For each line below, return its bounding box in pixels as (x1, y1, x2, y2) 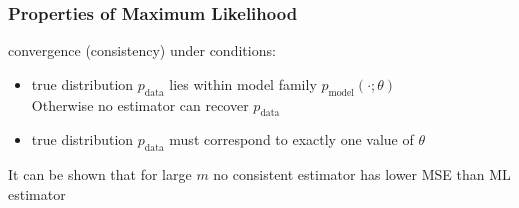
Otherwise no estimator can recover (31, 94, 249, 115)
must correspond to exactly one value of (169, 129, 414, 150)
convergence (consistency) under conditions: (8, 40, 276, 61)
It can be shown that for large (8, 164, 192, 185)
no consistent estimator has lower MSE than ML (213, 164, 511, 185)
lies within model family (169, 73, 317, 94)
